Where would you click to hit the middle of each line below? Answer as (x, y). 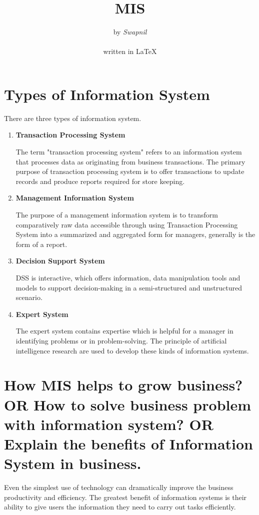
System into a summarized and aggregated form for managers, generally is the (135, 234)
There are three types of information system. (73, 118)
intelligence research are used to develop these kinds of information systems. (132, 350)
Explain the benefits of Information (128, 443)
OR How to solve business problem (128, 404)
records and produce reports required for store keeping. (100, 181)
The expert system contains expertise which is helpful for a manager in (124, 331)
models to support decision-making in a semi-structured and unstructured (129, 287)
